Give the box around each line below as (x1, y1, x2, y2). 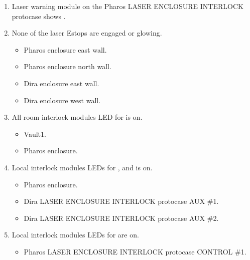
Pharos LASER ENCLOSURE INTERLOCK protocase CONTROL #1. (24, 246, 246, 256)
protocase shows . (12, 11, 66, 21)
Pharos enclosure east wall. (24, 44, 107, 55)
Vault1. (24, 128, 46, 139)
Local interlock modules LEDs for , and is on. (12, 162, 153, 172)
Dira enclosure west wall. (24, 95, 101, 105)
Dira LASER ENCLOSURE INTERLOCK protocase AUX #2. (24, 212, 219, 223)
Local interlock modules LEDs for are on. (12, 229, 139, 240)
